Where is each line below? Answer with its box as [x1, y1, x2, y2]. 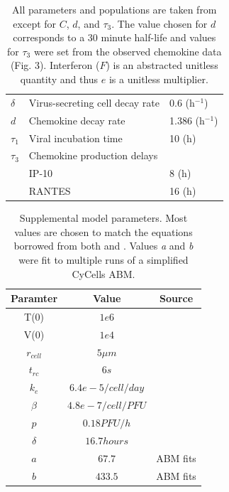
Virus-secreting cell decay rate [28, 95, 160, 109]
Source [159, 291, 194, 306]
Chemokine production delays [28, 148, 158, 163]
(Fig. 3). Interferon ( [10, 58, 100, 73]
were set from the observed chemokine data [33, 43, 222, 58]
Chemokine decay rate [28, 112, 125, 127]
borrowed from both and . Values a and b [13, 238, 194, 253]
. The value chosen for [111, 16, 208, 31]
